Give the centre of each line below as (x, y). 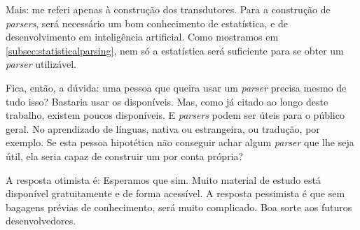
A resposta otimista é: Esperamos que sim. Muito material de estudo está (164, 179)
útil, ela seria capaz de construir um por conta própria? (125, 156)
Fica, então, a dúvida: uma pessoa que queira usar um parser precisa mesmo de (176, 87)
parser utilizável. (41, 64)
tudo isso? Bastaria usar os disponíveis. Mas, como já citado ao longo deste (167, 101)
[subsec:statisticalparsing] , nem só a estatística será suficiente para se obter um (175, 50)
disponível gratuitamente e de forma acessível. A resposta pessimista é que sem (175, 193)
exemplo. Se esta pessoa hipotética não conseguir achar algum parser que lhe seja (180, 142)
